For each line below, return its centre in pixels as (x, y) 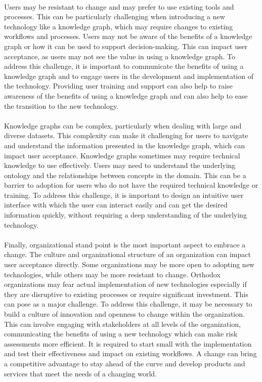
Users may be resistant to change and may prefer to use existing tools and (119, 6)
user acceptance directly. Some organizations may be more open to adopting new (129, 264)
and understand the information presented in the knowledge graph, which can (124, 145)
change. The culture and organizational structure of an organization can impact (127, 254)
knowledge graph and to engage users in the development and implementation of (129, 76)
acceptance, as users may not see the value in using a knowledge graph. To (120, 56)
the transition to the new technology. (61, 105)
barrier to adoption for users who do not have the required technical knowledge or (131, 185)
